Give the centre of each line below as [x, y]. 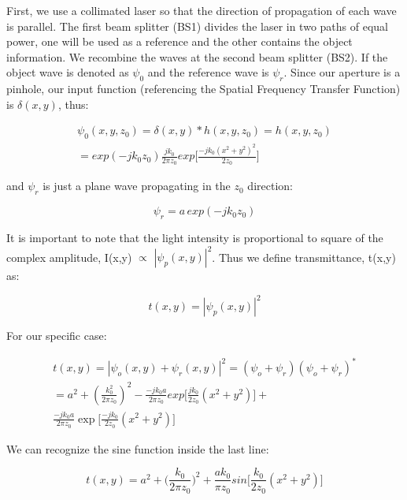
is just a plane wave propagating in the [137, 186]
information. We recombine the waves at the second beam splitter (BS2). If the [197, 56]
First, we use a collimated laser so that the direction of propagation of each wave [202, 10]
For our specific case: [57, 336]
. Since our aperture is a [342, 72]
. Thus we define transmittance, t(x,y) [304, 257]
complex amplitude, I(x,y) [69, 257]
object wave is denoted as [68, 72]
